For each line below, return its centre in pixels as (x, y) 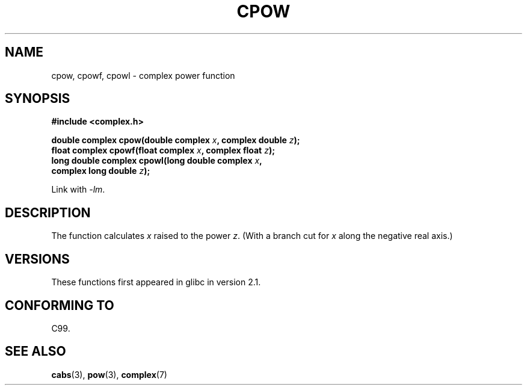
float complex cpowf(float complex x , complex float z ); (163, 150)
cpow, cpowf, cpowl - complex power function (143, 75)
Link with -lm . (78, 190)
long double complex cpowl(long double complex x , (157, 161)
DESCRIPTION (48, 212)
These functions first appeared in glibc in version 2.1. (156, 282)
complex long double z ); (101, 171)
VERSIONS (37, 259)
